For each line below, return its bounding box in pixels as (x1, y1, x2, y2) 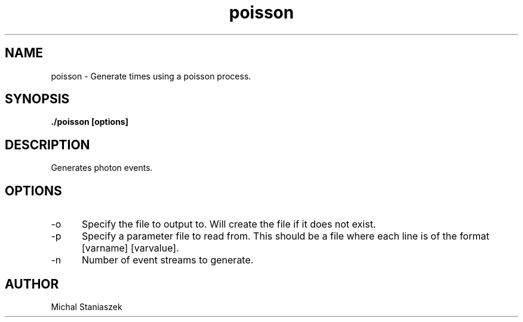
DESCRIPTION (5, 137, 90, 152)
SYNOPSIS (5, 91, 70, 107)
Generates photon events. (51, 162, 153, 173)
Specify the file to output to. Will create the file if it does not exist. (81, 218, 376, 231)
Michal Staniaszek (51, 301, 122, 312)
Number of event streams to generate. (81, 254, 254, 266)
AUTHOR (5, 276, 59, 292)
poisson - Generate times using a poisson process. (51, 70, 251, 81)
